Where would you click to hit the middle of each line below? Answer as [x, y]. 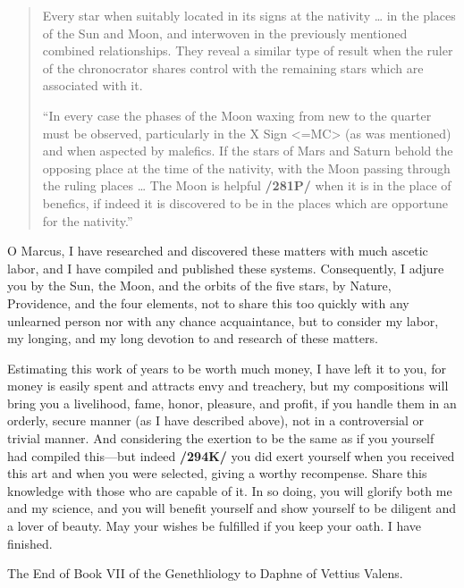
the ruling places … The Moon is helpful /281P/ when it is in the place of [247, 185]
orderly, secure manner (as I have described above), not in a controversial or [216, 420]
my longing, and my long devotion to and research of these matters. [193, 338]
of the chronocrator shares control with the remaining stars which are [233, 67]
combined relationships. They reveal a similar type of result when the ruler [248, 50]
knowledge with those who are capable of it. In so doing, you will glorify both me [230, 490]
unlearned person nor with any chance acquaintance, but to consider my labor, [223, 320]
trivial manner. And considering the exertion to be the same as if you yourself [221, 438]
